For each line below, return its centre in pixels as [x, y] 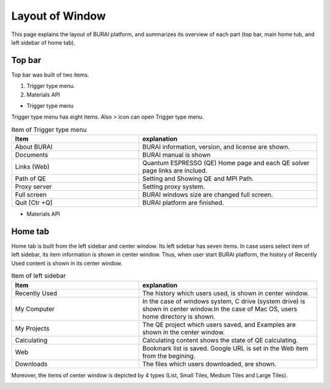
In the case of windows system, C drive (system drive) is [224, 301]
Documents [31, 155]
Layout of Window [59, 16]
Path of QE [30, 179]
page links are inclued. [175, 171]
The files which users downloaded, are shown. [209, 364]
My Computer [35, 309]
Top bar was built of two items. [50, 75]
